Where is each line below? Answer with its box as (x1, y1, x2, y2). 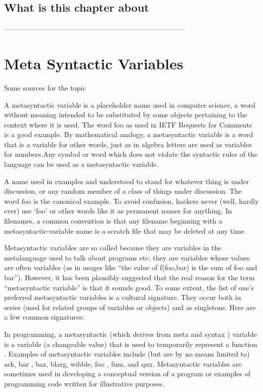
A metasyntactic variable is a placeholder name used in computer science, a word (4, 99, 256, 110)
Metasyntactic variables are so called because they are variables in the (4, 242, 222, 253)
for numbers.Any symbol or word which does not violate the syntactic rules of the (4, 149, 258, 159)
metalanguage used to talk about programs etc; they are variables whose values (4, 252, 250, 263)
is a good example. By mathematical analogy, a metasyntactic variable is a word (4, 129, 253, 140)
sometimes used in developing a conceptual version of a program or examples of (4, 368, 251, 379)
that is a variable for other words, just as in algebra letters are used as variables (4, 139, 252, 149)
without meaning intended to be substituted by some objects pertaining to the (4, 109, 247, 120)
